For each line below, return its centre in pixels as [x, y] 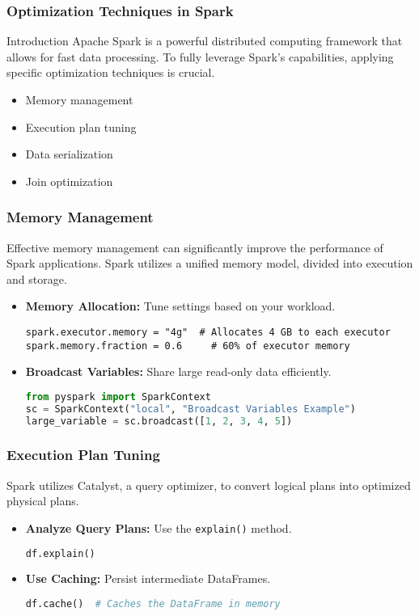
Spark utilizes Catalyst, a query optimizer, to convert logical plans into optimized [209, 485]
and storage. [37, 278]
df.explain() [60, 553]
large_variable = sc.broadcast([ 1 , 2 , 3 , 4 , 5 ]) [159, 421]
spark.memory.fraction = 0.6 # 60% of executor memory [188, 346]
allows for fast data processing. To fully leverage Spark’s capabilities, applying [200, 56]
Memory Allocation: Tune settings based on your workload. [180, 306]
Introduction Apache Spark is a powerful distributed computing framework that [205, 41]
